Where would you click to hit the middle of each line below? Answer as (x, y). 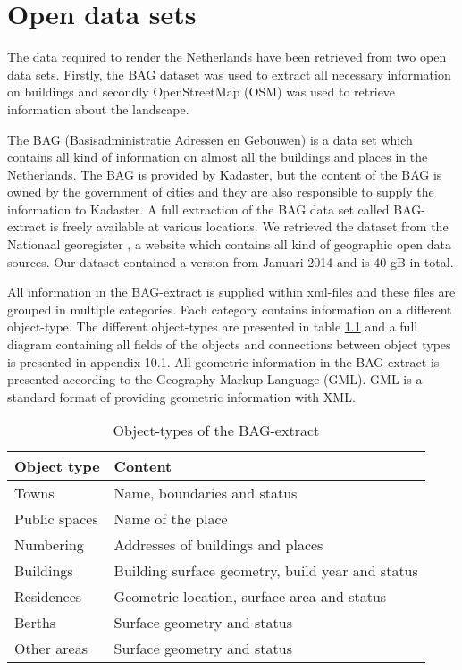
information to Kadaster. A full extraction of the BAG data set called (198, 209)
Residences (48, 597)
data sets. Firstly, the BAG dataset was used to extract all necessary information (229, 74)
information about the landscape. (98, 109)
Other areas (51, 649)
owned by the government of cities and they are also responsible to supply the (221, 192)
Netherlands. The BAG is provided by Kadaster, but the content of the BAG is (225, 174)
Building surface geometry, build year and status (266, 571)
